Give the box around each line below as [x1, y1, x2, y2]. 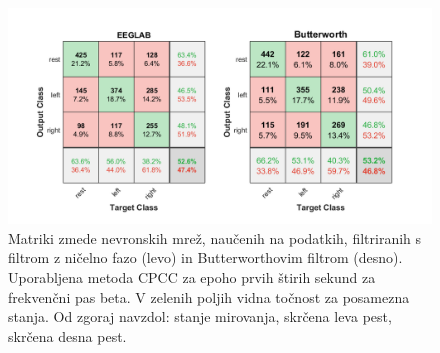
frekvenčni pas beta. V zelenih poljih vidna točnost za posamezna [8, 286, 410, 307]
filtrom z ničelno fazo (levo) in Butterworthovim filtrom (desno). [8, 247, 403, 268]
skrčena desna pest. [8, 325, 127, 346]
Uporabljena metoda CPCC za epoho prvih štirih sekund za [8, 266, 376, 287]
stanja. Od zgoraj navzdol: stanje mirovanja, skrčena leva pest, [8, 306, 392, 327]
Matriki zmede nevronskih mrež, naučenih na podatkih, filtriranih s [8, 227, 422, 248]
